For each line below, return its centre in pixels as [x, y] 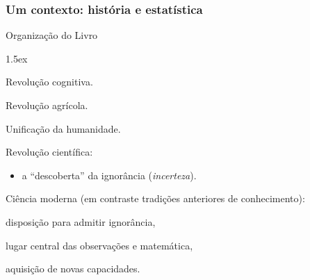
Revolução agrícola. [47, 105]
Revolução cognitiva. [49, 82]
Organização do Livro [52, 35]
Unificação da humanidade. [63, 128]
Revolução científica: [49, 152]
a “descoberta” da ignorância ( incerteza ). [109, 175]
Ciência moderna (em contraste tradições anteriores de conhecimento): [155, 198]
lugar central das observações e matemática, [99, 245]
